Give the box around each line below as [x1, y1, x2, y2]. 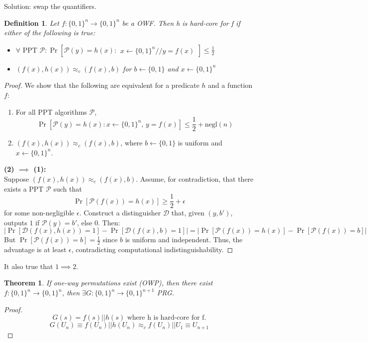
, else [77, 217, 92, 227]
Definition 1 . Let [4, 17, 59, 28]
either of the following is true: [4, 27, 95, 38]
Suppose [4, 174, 29, 184]
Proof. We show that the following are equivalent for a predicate [4, 80, 199, 90]
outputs [4, 217, 27, 227]
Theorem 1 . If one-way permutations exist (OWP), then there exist [4, 277, 213, 288]
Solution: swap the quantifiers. [4, 1, 96, 11]
